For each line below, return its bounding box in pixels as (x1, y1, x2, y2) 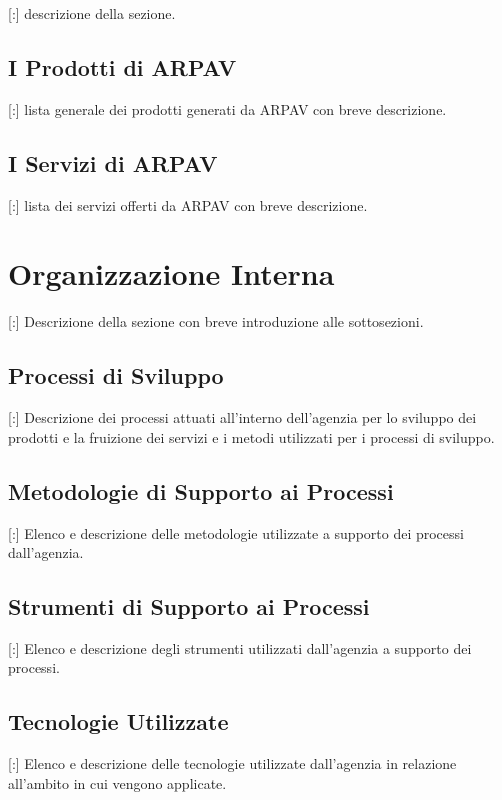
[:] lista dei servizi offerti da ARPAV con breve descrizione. (8, 194, 368, 215)
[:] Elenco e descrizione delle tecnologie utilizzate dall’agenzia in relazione (8, 753, 457, 774)
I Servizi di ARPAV (8, 147, 218, 178)
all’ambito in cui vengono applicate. (8, 772, 227, 793)
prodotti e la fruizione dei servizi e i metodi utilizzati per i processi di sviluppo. (8, 426, 495, 447)
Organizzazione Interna (8, 253, 335, 294)
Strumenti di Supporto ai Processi (8, 591, 370, 622)
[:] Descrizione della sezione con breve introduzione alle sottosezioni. (8, 311, 424, 332)
